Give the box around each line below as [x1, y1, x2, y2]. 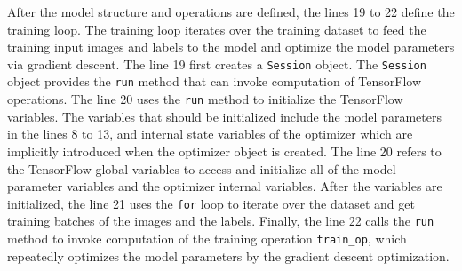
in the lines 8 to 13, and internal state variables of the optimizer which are [7, 124, 413, 143]
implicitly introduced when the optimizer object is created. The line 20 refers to [7, 141, 442, 160]
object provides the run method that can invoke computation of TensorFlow [7, 72, 422, 91]
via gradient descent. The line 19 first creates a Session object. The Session [7, 54, 426, 73]
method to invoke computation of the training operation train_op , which [7, 229, 407, 248]
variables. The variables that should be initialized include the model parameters [7, 107, 442, 125]
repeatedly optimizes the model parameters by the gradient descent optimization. [7, 246, 450, 265]
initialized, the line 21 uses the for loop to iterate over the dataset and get [7, 194, 415, 212]
